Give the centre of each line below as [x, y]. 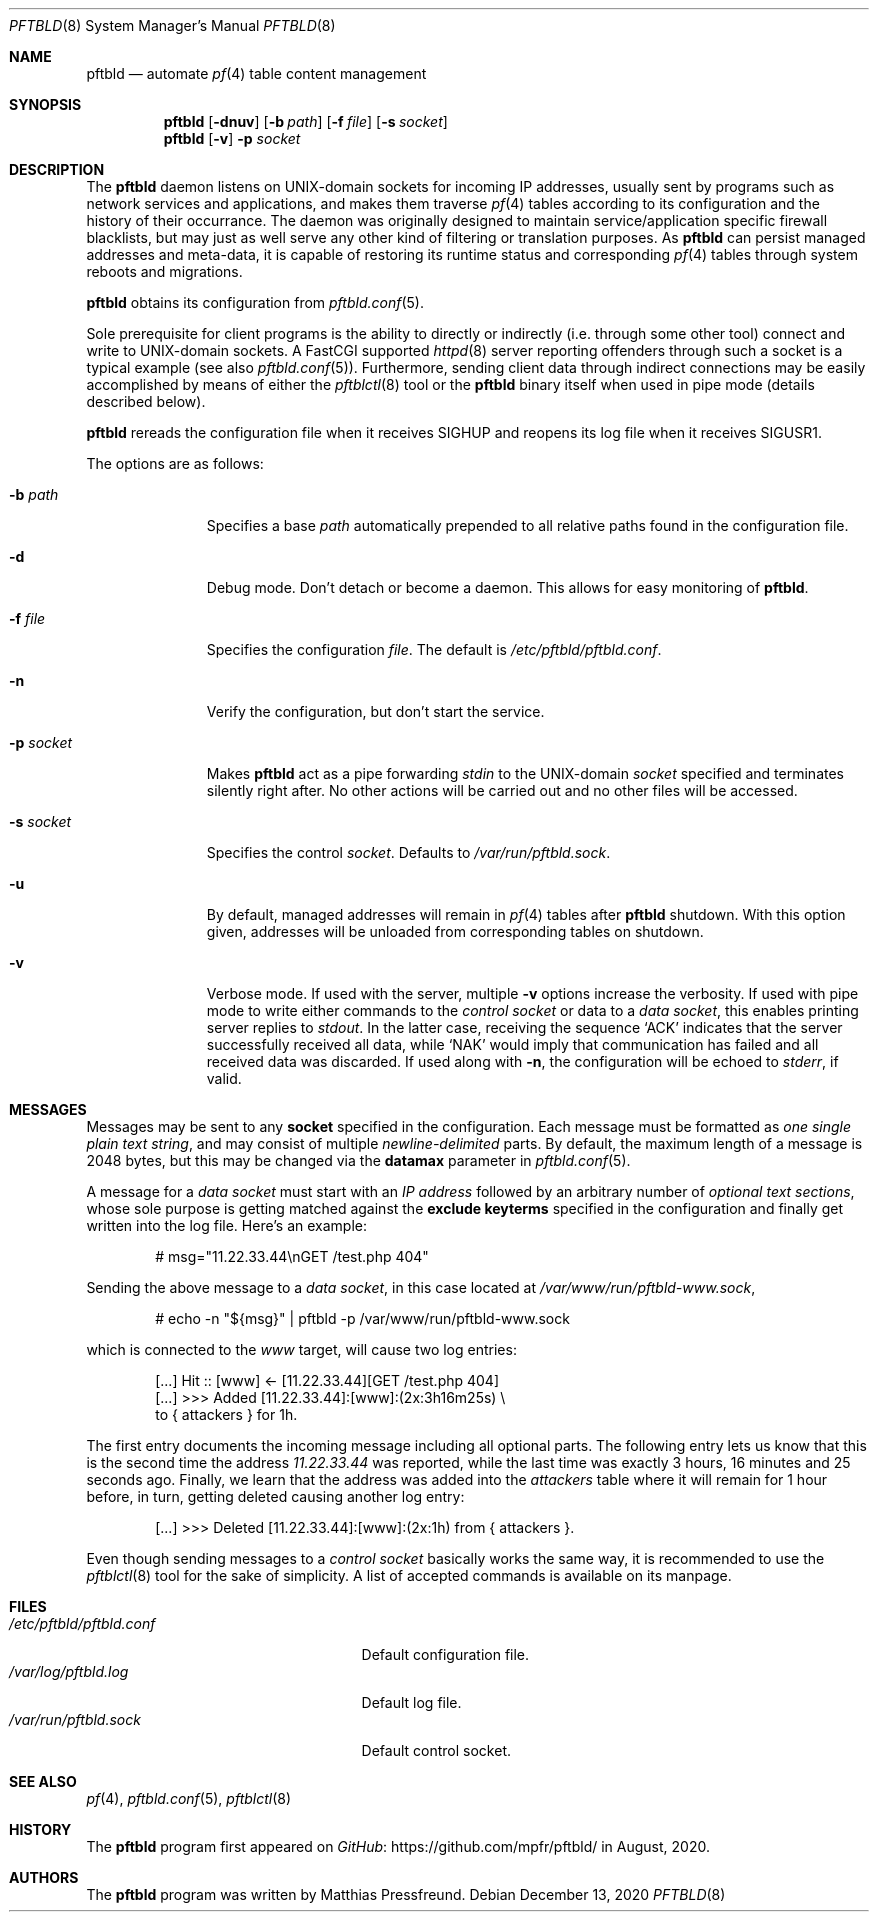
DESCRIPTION [57, 169]
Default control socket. [436, 1750]
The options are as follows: [175, 463]
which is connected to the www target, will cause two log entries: [301, 1349]
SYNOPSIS [45, 104]
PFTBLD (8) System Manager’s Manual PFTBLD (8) [172, 25]
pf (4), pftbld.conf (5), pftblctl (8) [189, 1798]
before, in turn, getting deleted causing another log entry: [275, 1496]
